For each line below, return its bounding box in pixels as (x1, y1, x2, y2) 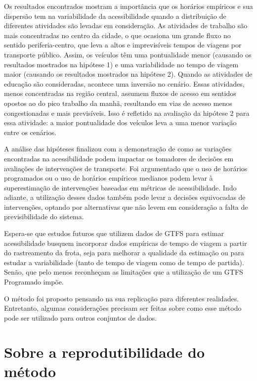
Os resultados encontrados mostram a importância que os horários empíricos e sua (4, 1, 253, 11)
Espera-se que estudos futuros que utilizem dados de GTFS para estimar (4, 228, 224, 238)
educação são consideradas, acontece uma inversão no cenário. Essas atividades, (4, 78, 245, 89)
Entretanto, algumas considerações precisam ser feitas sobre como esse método (4, 303, 242, 313)
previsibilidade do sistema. (4, 211, 84, 222)
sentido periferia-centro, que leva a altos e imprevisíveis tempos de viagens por (4, 40, 242, 50)
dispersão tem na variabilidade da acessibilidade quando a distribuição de (4, 10, 226, 21)
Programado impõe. (4, 277, 64, 287)
